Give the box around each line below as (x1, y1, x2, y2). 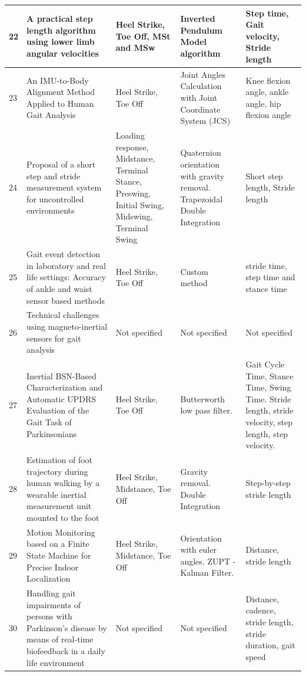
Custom (180, 265, 208, 277)
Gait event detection (26, 248, 101, 260)
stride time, (245, 259, 287, 271)
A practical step (26, 12, 93, 25)
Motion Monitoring (26, 526, 95, 538)
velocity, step (245, 415, 292, 428)
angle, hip (245, 97, 281, 109)
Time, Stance (245, 369, 294, 382)
